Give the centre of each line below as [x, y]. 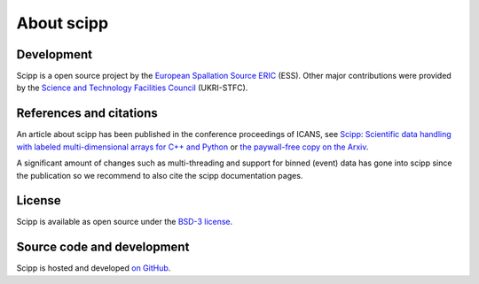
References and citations [87, 114]
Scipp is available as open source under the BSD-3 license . [125, 222]
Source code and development [103, 247]
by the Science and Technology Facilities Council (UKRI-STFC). [132, 88]
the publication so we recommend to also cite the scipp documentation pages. [160, 175]
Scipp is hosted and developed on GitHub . [94, 268]
